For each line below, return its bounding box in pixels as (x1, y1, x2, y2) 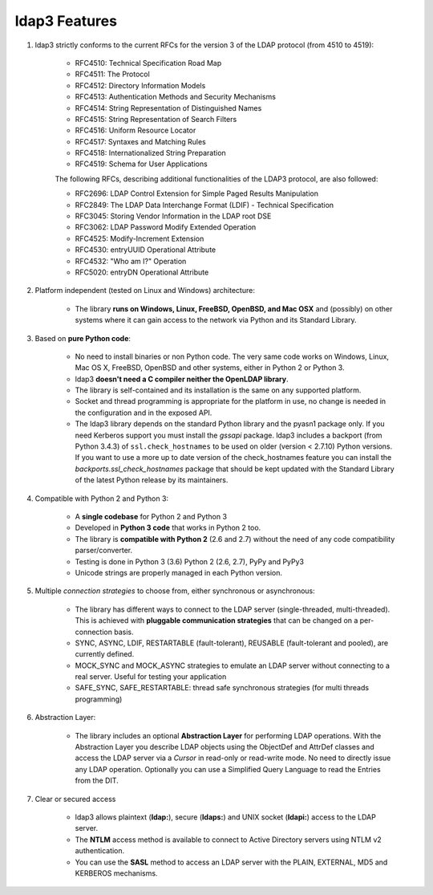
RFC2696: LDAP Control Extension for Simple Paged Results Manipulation (75, 189, 319, 198)
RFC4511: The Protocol (75, 69, 150, 79)
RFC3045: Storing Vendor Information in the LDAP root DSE (75, 211, 272, 221)
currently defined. (75, 649, 135, 659)
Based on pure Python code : (34, 333, 132, 343)
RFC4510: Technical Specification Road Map (75, 58, 222, 67)
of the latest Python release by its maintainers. (75, 475, 229, 485)
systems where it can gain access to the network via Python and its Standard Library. (75, 315, 357, 325)
